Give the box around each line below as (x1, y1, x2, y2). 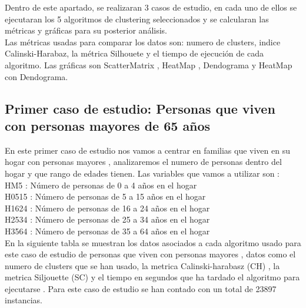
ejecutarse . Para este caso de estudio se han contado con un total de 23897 (5, 282, 277, 294)
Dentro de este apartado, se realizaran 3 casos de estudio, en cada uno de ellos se (5, 1, 297, 13)
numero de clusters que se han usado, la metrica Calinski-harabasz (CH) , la (5, 259, 280, 271)
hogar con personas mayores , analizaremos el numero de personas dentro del (5, 155, 282, 168)
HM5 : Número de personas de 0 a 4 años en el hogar (5, 178, 197, 191)
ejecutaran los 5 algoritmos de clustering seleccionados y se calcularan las (5, 12, 269, 25)
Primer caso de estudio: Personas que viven (5, 99, 275, 117)
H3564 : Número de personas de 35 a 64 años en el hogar (5, 224, 210, 237)
